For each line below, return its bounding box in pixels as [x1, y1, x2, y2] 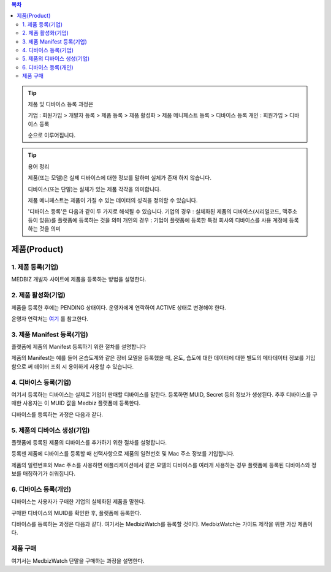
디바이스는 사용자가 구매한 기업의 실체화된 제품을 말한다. [11, 498, 146, 505]
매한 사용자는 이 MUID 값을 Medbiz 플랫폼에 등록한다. [11, 399, 141, 407]
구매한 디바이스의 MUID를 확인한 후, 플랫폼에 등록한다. [11, 509, 142, 516]
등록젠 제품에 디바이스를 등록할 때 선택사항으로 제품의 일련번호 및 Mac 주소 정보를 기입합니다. [11, 450, 235, 457]
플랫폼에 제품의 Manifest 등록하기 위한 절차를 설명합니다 [11, 343, 146, 351]
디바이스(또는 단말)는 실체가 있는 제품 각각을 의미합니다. [28, 185, 161, 193]
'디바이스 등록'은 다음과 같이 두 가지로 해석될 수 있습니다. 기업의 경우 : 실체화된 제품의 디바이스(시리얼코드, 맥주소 [28, 208, 297, 215]
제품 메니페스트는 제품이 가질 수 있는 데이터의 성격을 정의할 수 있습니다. [28, 197, 198, 204]
